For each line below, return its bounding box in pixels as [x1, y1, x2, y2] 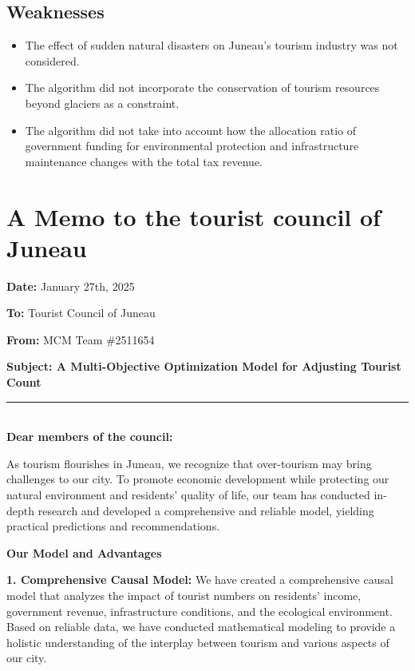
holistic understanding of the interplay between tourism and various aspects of [6, 633, 389, 650]
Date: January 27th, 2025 [6, 277, 135, 294]
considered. [25, 52, 80, 69]
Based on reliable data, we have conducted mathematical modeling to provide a [6, 618, 396, 635]
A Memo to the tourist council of [6, 200, 381, 232]
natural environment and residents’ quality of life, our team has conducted [6, 486, 370, 503]
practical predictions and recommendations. [6, 518, 220, 534]
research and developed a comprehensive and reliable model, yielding [38, 502, 374, 518]
